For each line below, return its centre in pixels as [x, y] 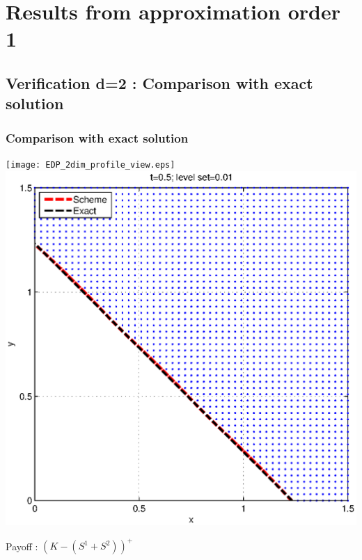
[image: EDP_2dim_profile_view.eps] [90, 165]
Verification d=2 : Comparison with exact [159, 82]
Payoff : [22, 546]
